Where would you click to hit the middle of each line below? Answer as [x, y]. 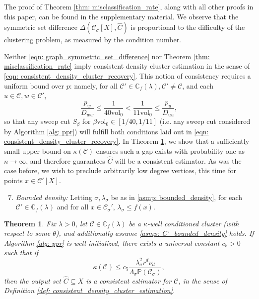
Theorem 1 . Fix [30, 223]
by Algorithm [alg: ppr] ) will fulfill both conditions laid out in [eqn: [106, 131]
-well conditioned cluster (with [193, 223]
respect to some [27, 233]
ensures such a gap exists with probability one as [170, 150]
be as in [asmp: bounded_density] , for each [177, 197]
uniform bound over [34, 85]
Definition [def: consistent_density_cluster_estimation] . [90, 290]
